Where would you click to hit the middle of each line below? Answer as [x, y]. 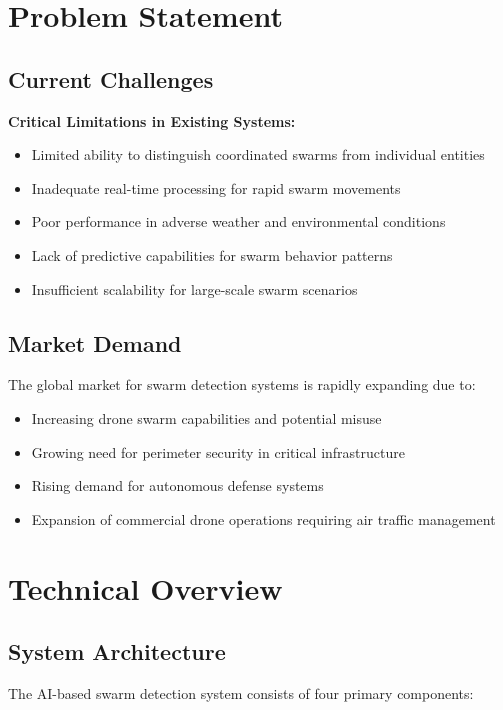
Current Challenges [111, 78]
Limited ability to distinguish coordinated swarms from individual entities [258, 154]
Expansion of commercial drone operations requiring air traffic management [263, 518]
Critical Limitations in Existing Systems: [152, 120]
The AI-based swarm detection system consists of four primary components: [241, 692]
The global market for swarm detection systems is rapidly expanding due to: [242, 384]
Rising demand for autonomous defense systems [177, 485]
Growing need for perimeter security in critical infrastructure [218, 451]
